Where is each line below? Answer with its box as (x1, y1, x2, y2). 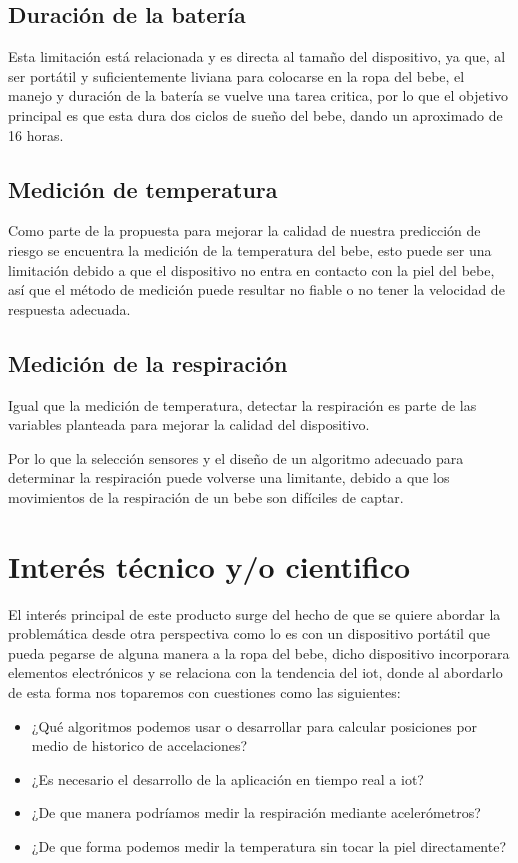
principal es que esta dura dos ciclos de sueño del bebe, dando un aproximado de (8, 104, 503, 125)
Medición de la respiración (8, 347, 288, 378)
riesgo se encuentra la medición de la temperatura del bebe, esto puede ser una (8, 239, 492, 260)
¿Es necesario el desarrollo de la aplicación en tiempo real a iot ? (31, 768, 424, 789)
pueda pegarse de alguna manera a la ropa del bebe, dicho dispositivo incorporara (8, 642, 510, 663)
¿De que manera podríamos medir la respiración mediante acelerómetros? (31, 802, 481, 823)
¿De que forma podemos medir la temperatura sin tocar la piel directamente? (31, 835, 507, 856)
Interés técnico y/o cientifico (8, 545, 411, 586)
